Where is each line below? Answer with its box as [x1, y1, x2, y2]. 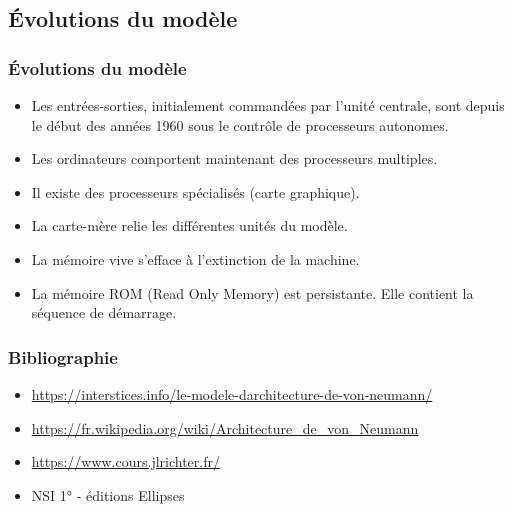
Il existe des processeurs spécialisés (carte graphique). [31, 181, 360, 202]
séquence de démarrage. [31, 302, 177, 323]
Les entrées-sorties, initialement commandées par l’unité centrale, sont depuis [31, 95, 505, 115]
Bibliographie [8, 344, 118, 369]
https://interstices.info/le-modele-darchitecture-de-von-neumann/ [31, 383, 433, 404]
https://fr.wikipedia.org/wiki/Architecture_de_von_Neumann [31, 417, 419, 438]
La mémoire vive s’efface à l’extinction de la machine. [31, 248, 360, 269]
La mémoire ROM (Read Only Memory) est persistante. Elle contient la [31, 282, 474, 303]
